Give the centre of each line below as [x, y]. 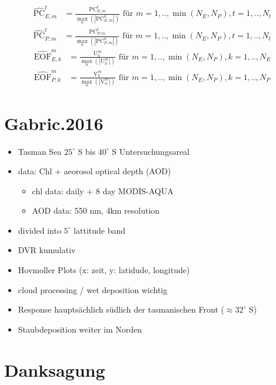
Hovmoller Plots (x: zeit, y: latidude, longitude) [104, 270]
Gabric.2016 [54, 123]
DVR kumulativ [47, 250]
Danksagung [55, 369]
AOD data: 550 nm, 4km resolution [96, 210]
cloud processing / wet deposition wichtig [93, 289]
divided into [39, 230]
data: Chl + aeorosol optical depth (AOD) [94, 171]
